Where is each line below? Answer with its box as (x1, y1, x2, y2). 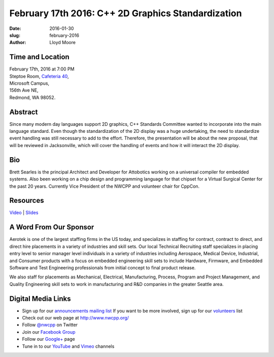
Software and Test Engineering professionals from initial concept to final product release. (9, 264, 196, 271)
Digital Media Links (9, 294, 71, 303)
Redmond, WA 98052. (9, 94, 56, 100)
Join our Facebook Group (22, 329, 76, 335)
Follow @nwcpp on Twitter (22, 322, 78, 328)
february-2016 (49, 32, 80, 38)
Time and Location (9, 53, 70, 61)
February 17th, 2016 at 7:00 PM (9, 66, 75, 72)
